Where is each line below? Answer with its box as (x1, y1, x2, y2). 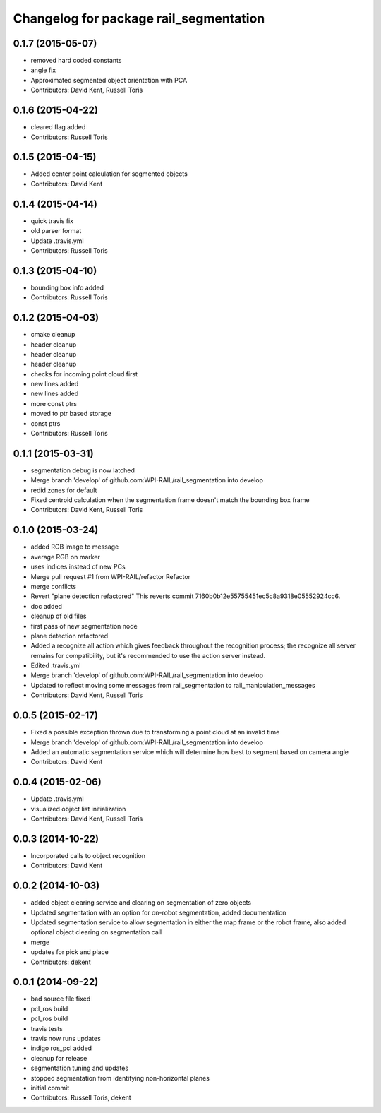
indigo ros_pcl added (30, 1044, 92, 1052)
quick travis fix (30, 216, 74, 225)
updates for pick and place (30, 948, 109, 956)
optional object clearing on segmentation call (30, 928, 162, 936)
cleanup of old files (30, 612, 87, 621)
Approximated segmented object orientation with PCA (30, 76, 188, 84)
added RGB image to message (30, 542, 119, 551)
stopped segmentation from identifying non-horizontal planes (30, 1073, 210, 1082)
